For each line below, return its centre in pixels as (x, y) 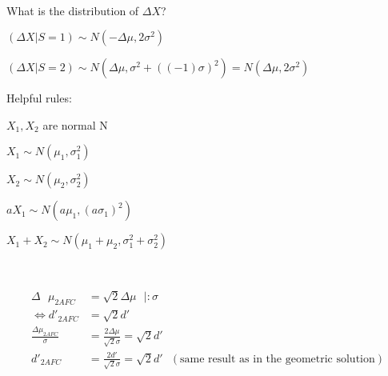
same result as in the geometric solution (278, 359)
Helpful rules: (39, 98)
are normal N (75, 124)
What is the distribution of (73, 10)
